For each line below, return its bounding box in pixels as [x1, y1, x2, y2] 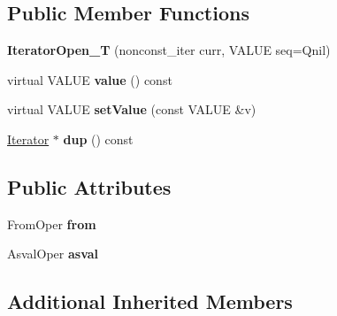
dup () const [63, 129, 134, 148]
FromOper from [7, 214, 96, 233]
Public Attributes [7, 173, 172, 200]
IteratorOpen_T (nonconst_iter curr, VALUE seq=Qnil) [7, 41, 331, 59]
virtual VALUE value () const [7, 70, 172, 89]
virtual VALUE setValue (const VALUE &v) [7, 100, 257, 119]
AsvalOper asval [7, 244, 99, 263]
